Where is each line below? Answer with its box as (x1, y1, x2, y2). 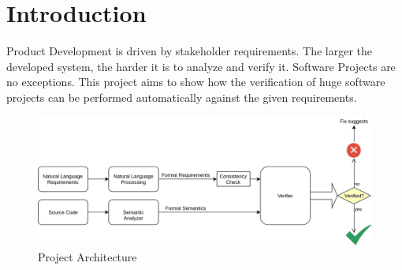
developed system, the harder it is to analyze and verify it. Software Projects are (6, 58, 396, 74)
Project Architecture (38, 249, 137, 265)
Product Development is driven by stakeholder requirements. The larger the (6, 43, 373, 59)
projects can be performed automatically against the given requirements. (6, 88, 357, 105)
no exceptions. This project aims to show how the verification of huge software (6, 73, 385, 90)
